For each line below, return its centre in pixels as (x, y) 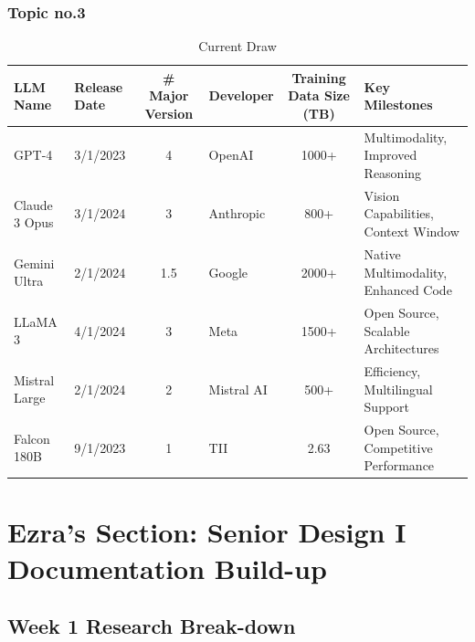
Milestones (398, 105)
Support (387, 407)
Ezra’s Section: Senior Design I (207, 532)
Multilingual (398, 389)
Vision (382, 195)
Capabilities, (399, 213)
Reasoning (393, 173)
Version (169, 113)
